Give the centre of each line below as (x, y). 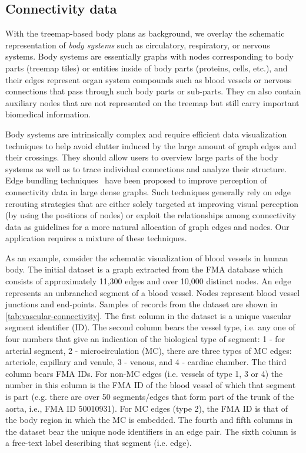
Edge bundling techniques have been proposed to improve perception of (136, 180)
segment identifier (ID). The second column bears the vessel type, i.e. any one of (150, 327)
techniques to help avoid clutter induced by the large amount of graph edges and (151, 145)
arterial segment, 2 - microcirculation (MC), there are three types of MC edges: (149, 350)
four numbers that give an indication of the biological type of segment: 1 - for (145, 339)
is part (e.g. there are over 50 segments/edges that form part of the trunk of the (150, 397)
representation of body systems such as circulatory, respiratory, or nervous (138, 45)
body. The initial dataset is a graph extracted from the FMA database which (144, 269)
